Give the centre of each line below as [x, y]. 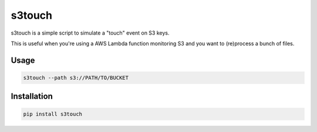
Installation [32, 97]
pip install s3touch [53, 114]
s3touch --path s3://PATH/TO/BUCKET [76, 77]
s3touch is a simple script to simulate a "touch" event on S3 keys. [90, 33]
